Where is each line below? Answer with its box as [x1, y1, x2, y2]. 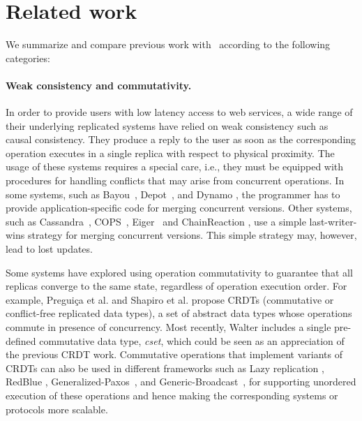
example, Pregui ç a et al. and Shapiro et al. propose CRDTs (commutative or [6, 292, 334, 306]
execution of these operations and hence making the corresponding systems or [6, 387, 338, 402]
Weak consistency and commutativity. [6, 77, 192, 92]
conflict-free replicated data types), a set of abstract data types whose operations [6, 306, 352, 320]
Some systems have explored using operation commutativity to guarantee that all [6, 265, 353, 279]
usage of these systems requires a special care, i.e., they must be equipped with [6, 159, 344, 174]
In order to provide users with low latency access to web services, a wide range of [6, 105, 353, 119]
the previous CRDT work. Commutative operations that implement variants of [6, 347, 342, 362]
